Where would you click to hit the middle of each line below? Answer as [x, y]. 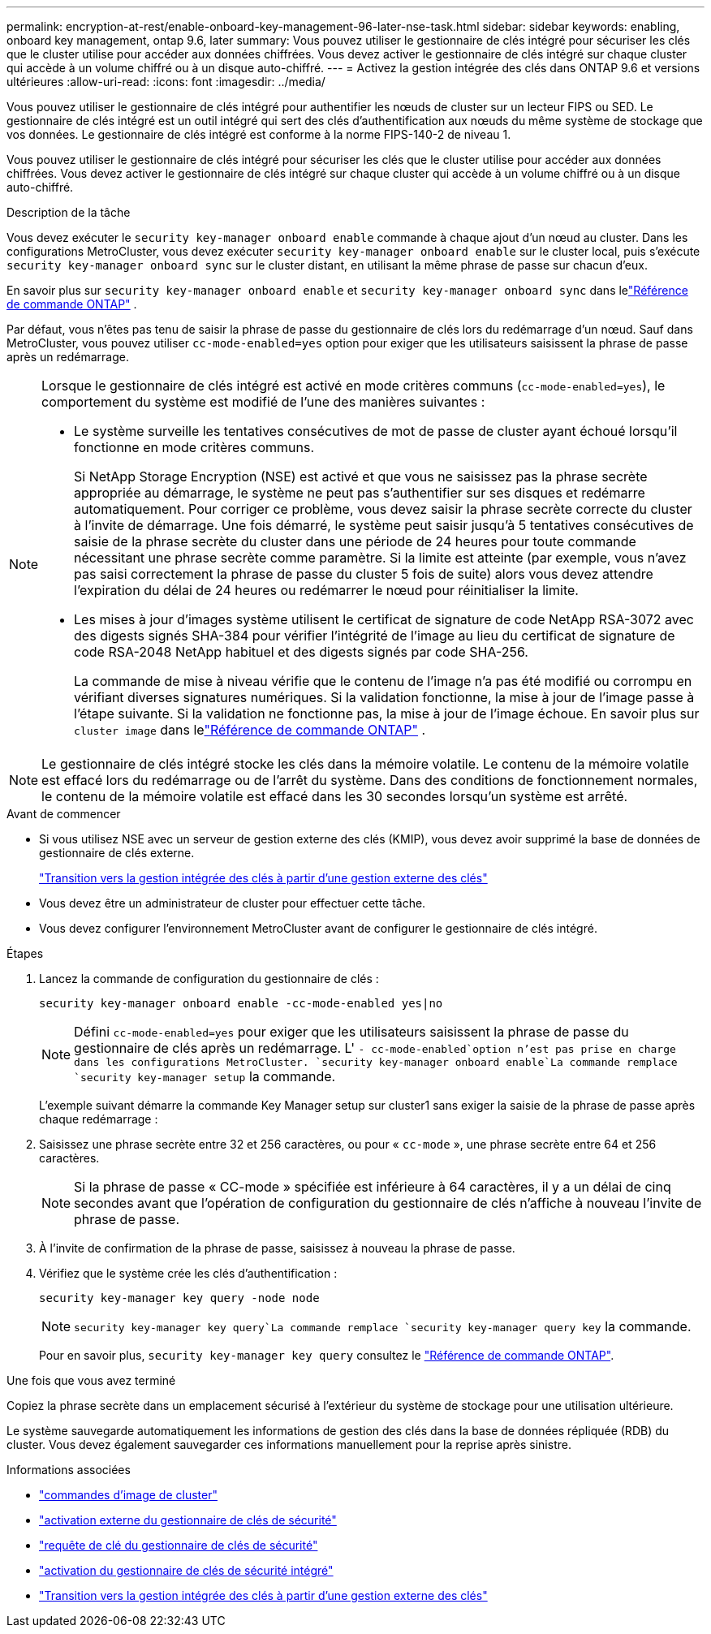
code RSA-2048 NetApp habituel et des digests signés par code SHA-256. [301, 652]
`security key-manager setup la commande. [205, 1076]
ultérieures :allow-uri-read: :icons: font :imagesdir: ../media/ [166, 82]
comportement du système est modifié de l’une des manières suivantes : [263, 402]
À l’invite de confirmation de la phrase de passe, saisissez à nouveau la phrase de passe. [277, 1248]
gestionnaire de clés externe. [117, 853]
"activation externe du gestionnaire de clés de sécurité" [188, 1520]
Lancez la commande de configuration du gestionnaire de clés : [209, 979]
